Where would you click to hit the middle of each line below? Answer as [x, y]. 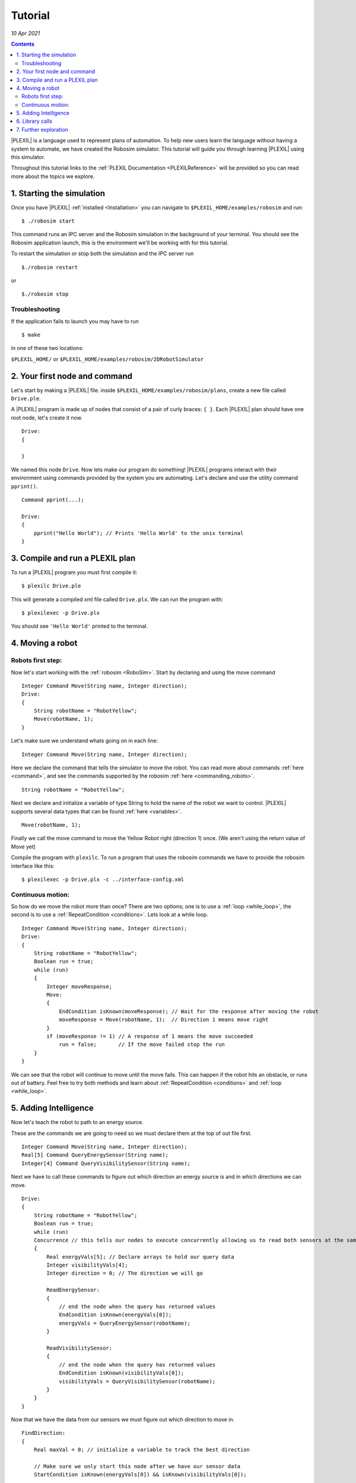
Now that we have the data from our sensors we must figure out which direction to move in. [123, 1420]
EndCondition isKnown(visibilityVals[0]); [122, 1373]
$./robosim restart [50, 267]
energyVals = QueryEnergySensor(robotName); [125, 1323]
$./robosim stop [45, 294]
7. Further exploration [42, 129]
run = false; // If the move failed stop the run [142, 1045]
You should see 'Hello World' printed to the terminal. [80, 626]
